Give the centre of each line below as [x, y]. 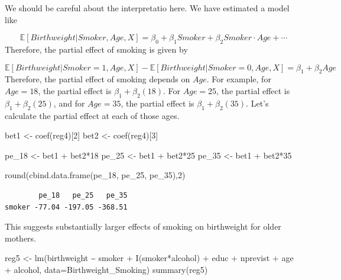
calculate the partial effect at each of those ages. [92, 115]
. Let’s [257, 103]
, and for [69, 103]
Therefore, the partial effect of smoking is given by [96, 49]
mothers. [21, 238]
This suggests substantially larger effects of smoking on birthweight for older [143, 226]
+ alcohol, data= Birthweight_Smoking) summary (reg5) [106, 269]
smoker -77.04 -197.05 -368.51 [66, 207]
